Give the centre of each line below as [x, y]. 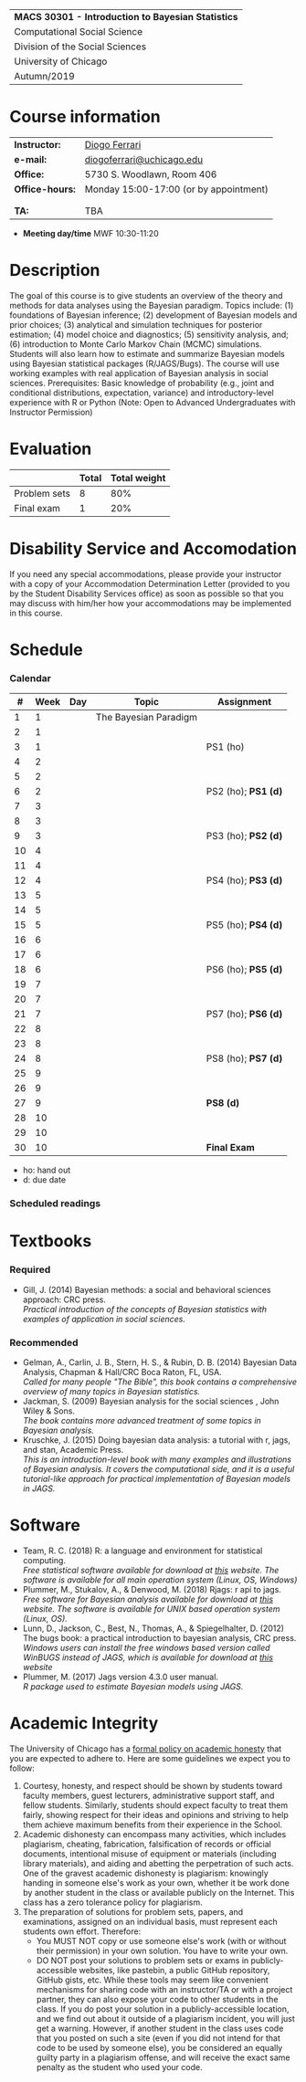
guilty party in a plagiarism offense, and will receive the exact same [163, 2057]
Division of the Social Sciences [80, 47]
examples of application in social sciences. [104, 1319]
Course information [85, 117]
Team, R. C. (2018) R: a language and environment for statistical [142, 1551]
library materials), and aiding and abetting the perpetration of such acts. [158, 1863]
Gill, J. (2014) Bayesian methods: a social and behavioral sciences [147, 1289]
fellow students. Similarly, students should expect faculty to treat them [155, 1805]
